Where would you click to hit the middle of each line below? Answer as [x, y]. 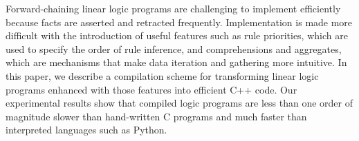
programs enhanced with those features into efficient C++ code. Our [151, 89]
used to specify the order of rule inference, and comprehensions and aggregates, [174, 48]
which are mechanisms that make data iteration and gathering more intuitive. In [176, 62]
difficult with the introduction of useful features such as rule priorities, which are [177, 35]
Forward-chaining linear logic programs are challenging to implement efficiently [173, 8]
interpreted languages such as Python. [86, 130]
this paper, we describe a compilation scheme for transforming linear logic [162, 75]
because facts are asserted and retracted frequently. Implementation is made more [179, 22]
